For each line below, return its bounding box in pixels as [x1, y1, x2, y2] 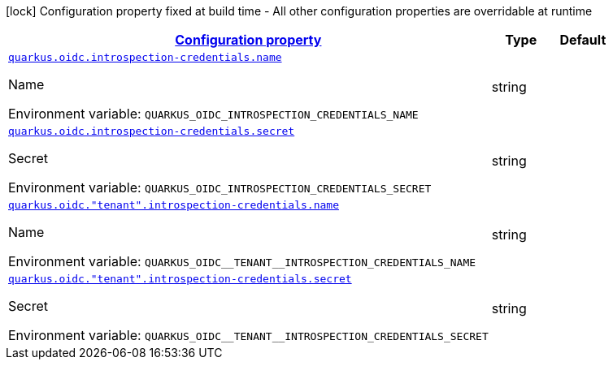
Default [559, 32, 606, 48]
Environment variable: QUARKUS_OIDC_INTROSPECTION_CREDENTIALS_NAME [8, 105, 419, 122]
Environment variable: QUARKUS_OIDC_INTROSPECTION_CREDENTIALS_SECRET [8, 179, 432, 196]
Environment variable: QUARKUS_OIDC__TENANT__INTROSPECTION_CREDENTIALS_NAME [8, 253, 476, 269]
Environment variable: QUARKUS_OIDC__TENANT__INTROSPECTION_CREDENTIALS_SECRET [8, 327, 489, 343]
